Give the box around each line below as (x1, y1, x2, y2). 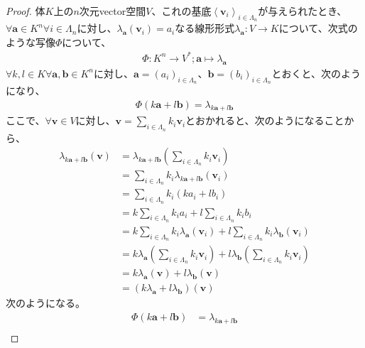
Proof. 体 (6, 4, 45, 18)
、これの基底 (151, 4, 212, 18)
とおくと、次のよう (271, 65, 361, 80)
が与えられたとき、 (258, 4, 347, 18)
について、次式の (278, 21, 358, 36)
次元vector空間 (79, 4, 146, 18)
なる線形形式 (175, 21, 235, 36)
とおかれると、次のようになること (185, 113, 344, 128)
